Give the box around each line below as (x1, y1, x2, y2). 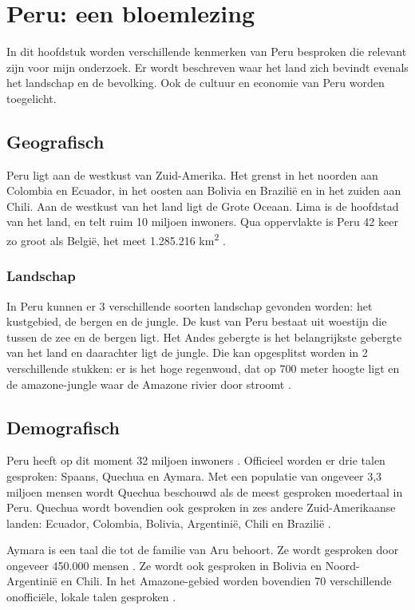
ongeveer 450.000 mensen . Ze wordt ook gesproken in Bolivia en (6, 557, 322, 573)
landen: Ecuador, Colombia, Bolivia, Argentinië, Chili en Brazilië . (6, 514, 331, 531)
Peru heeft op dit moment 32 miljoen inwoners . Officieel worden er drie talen (6, 452, 385, 469)
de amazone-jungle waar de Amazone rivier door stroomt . (6, 375, 291, 392)
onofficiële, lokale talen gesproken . (6, 588, 176, 605)
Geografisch (6, 129, 105, 153)
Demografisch (6, 414, 120, 439)
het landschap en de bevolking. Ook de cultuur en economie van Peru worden (6, 74, 385, 91)
